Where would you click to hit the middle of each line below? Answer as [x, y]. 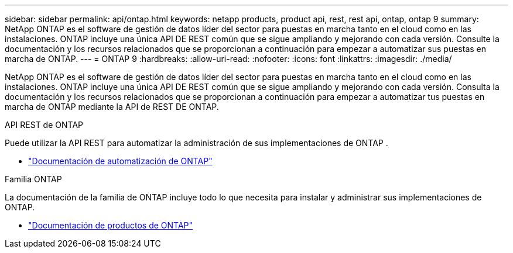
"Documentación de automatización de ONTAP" [120, 161]
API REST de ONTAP [44, 125]
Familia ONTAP [33, 179]
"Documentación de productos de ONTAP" [111, 225]
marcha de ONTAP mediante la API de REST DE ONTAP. [112, 107]
